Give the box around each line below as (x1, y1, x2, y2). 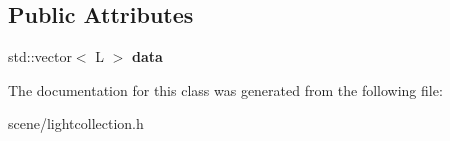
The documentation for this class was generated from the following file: (8, 79, 443, 100)
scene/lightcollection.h (8, 113, 144, 134)
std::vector (8, 46, 72, 67)
